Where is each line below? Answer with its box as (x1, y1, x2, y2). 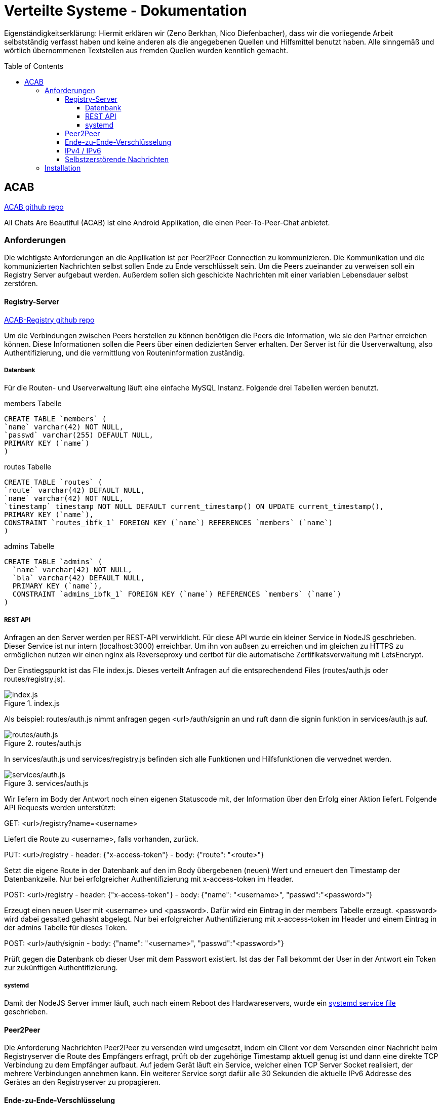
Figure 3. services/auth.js (4, 779, 89, 788)
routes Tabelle (4, 462, 52, 471)
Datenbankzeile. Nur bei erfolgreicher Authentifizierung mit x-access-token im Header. (4, 875, 294, 884)
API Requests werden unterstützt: (4, 803, 116, 812)
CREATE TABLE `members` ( (4, 415, 107, 423)
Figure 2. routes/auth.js (4, 739, 82, 748)
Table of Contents (4, 61, 64, 70)
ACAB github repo (4, 202, 64, 211)
